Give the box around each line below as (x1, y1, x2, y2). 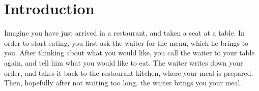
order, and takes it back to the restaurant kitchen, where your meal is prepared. (4, 67, 253, 78)
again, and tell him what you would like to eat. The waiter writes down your (4, 57, 243, 68)
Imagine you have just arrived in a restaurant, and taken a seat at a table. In (4, 27, 245, 38)
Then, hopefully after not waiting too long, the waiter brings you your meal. (4, 77, 242, 88)
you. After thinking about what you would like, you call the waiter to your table (4, 47, 255, 58)
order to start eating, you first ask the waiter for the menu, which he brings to (4, 37, 249, 48)
